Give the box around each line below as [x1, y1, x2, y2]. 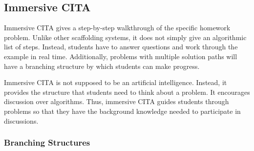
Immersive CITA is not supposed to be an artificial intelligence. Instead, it [4, 77, 227, 87]
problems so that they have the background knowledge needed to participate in [4, 106, 241, 116]
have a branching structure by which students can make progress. [4, 61, 200, 71]
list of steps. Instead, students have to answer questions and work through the [4, 42, 238, 52]
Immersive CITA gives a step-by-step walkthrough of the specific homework [4, 22, 231, 33]
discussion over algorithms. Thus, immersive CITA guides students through [4, 96, 229, 107]
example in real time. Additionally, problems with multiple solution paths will [4, 51, 237, 61]
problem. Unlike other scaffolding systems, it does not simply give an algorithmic [4, 32, 247, 42]
